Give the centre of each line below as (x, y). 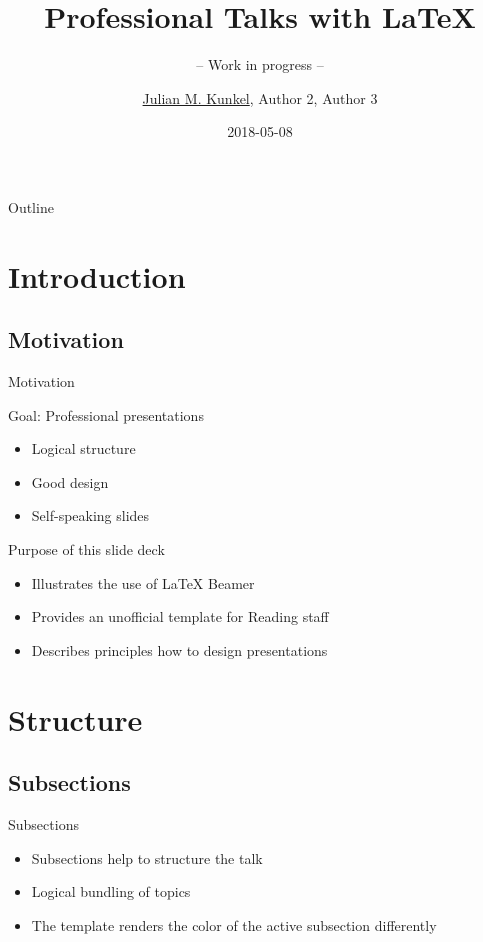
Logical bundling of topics (111, 891)
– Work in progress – (260, 64)
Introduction (97, 275)
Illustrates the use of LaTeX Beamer (143, 582)
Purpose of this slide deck (86, 549)
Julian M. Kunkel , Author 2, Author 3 (260, 97)
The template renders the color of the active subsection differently (234, 924)
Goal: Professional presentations (106, 414)
